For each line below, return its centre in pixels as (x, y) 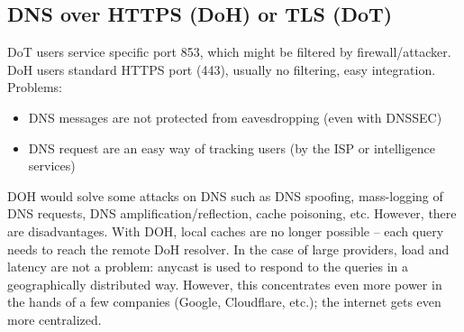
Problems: (35, 87)
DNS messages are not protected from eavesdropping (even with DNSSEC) (235, 117)
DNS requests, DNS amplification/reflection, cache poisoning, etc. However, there (232, 213)
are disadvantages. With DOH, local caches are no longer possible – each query (226, 231)
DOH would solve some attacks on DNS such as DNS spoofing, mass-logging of (225, 195)
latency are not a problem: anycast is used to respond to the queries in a (208, 267)
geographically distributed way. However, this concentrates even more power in (225, 284)
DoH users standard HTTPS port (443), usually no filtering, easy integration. (222, 69)
